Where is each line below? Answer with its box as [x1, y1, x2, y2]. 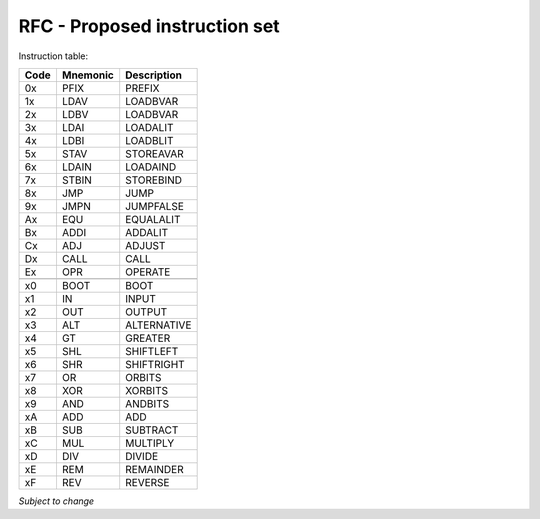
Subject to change [18, 495, 95, 507]
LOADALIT [125, 120, 174, 134]
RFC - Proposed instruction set [18, 15, 280, 37]
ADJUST [125, 238, 166, 252]
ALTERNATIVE [125, 318, 192, 332]
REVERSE [125, 475, 170, 489]
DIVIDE [125, 449, 159, 463]
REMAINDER [125, 462, 184, 476]
